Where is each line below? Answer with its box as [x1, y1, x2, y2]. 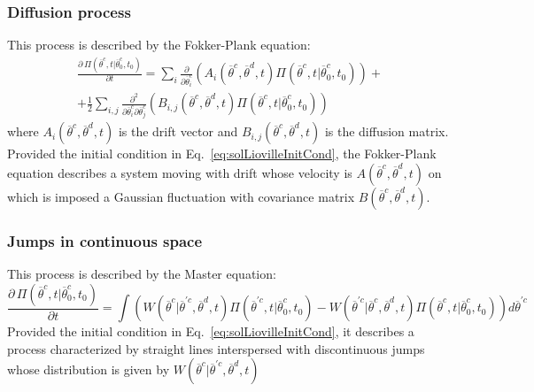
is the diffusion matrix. [324, 122, 449, 141]
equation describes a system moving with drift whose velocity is [7, 163, 352, 181]
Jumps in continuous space [7, 229, 203, 251]
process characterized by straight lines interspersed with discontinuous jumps [7, 339, 425, 357]
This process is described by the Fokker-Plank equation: [7, 35, 311, 54]
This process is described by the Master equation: [7, 265, 276, 283]
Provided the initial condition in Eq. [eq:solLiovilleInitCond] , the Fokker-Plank [7, 144, 437, 163]
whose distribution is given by [7, 360, 170, 379]
